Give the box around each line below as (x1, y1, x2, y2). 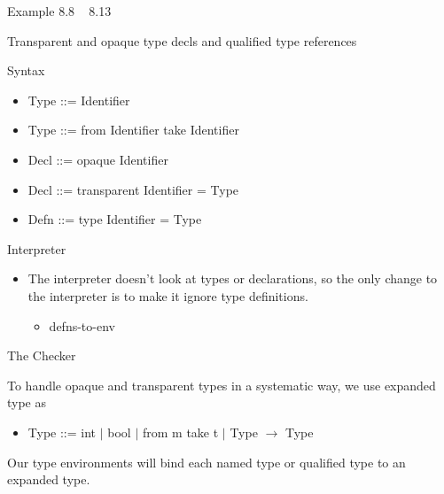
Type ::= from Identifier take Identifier (27, 120, 239, 139)
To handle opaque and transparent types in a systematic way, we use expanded (7, 375, 436, 394)
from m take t (142, 422, 219, 441)
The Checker (7, 346, 76, 365)
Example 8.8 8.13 (7, 2, 112, 19)
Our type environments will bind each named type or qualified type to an (7, 452, 406, 471)
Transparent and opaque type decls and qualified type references (7, 31, 357, 50)
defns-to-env (49, 316, 115, 335)
